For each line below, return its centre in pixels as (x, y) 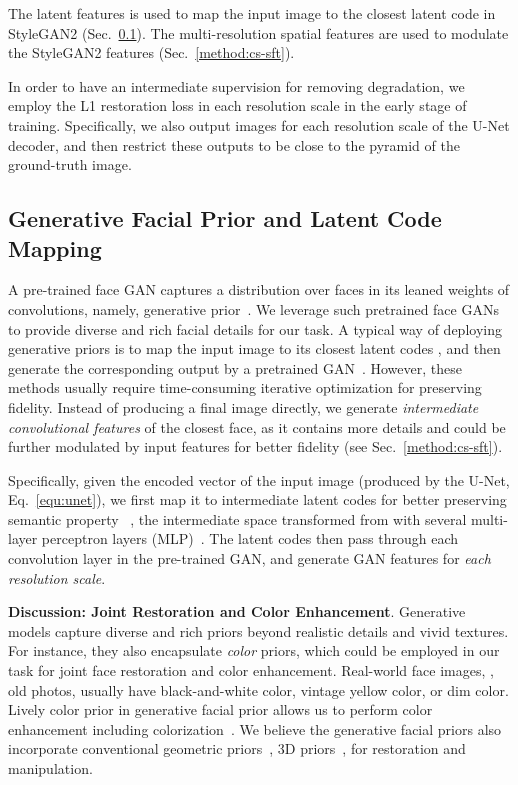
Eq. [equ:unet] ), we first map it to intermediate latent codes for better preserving (257, 499)
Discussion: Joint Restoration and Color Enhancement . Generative (237, 611)
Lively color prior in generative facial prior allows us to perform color (220, 709)
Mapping (55, 247)
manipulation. (50, 768)
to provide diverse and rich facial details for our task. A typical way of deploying (255, 328)
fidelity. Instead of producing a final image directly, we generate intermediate (243, 406)
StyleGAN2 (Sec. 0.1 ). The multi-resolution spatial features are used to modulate (258, 32)
